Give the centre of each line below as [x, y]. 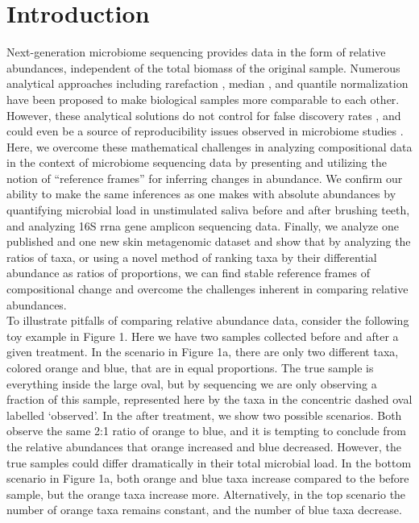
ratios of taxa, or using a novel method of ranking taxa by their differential [192, 257]
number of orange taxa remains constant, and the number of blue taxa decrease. [204, 510]
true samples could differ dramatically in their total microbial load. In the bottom [209, 462]
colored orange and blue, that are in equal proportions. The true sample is [190, 367]
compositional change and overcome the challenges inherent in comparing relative [207, 289]
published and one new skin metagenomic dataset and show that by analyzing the [209, 241]
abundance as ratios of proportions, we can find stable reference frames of [188, 273]
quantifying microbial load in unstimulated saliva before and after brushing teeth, [208, 210]
